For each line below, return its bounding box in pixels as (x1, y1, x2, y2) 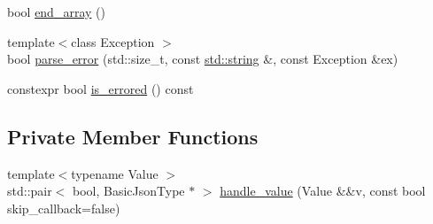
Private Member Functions (7, 122, 259, 150)
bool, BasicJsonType (73, 182, 185, 200)
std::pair (7, 182, 52, 200)
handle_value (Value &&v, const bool (220, 182, 426, 200)
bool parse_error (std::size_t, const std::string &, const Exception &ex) (7, 50, 398, 68)
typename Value (71, 164, 159, 182)
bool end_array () (7, 3, 105, 20)
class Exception (71, 32, 155, 50)
